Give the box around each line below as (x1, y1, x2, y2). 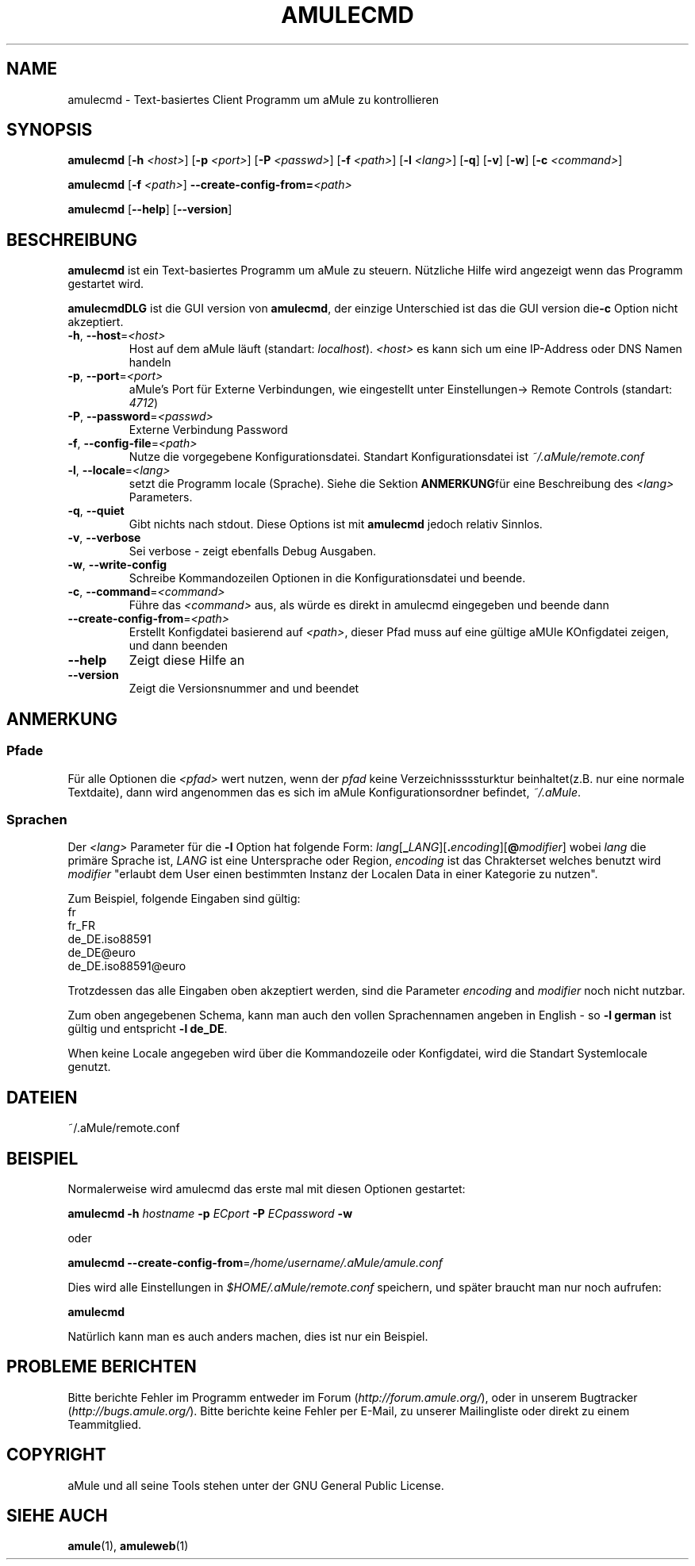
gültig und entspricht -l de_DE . (67, 1022, 228, 1036)
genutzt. (67, 1060, 111, 1074)
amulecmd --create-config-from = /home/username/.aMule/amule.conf (67, 1255, 443, 1269)
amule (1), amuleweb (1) (67, 1539, 189, 1553)
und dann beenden (129, 639, 228, 653)
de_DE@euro (67, 946, 136, 960)
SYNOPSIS (6, 120, 93, 140)
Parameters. (129, 490, 193, 505)
